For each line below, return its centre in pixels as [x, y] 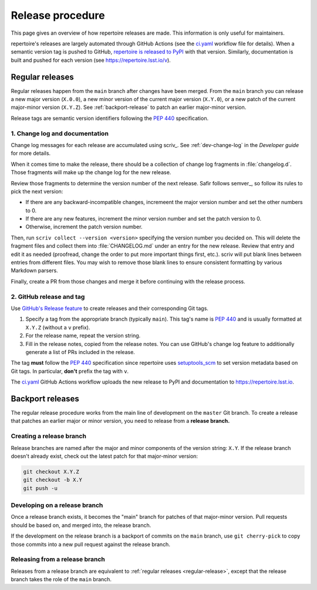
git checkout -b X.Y [53, 480]
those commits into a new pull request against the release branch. [90, 544]
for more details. [31, 154]
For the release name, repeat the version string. [83, 336]
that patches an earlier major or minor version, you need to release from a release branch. [120, 421]
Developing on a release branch [57, 505]
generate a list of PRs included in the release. [80, 352]
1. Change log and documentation [60, 134]
